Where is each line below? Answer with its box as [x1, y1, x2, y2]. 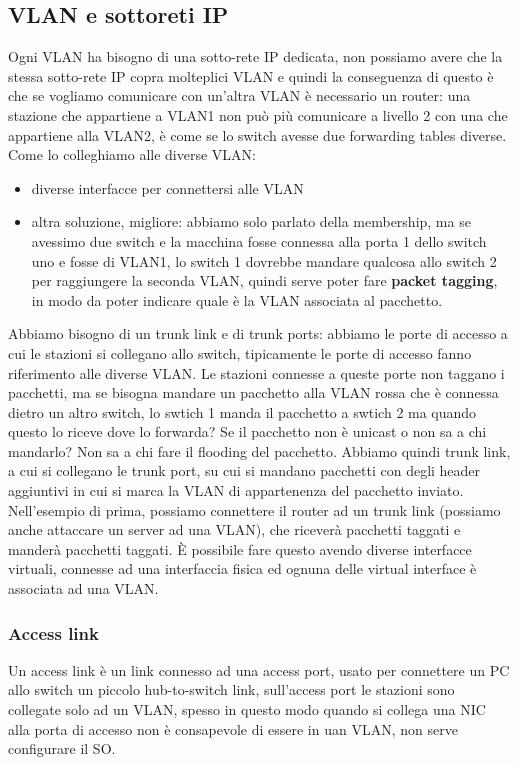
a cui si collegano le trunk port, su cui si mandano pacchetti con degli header [8, 460, 481, 481]
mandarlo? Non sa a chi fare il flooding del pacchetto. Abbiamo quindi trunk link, [8, 440, 511, 461]
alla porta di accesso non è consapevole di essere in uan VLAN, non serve [8, 718, 458, 739]
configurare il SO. [8, 738, 116, 759]
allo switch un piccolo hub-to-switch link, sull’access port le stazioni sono [8, 679, 455, 700]
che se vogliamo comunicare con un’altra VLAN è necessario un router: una [8, 85, 471, 106]
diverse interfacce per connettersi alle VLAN [31, 177, 304, 198]
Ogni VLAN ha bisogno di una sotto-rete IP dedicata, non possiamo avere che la [8, 46, 503, 67]
